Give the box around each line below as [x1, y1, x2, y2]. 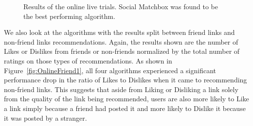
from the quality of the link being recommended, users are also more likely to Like [4, 94, 249, 104]
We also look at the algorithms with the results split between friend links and [4, 27, 235, 37]
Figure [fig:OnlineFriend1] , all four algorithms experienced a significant [4, 65, 217, 75]
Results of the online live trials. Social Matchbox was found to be [23, 1, 218, 11]
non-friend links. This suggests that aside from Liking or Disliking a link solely [4, 84, 238, 94]
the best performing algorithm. [23, 11, 115, 21]
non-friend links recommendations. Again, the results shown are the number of [4, 36, 238, 47]
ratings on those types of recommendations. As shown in [4, 55, 172, 65]
